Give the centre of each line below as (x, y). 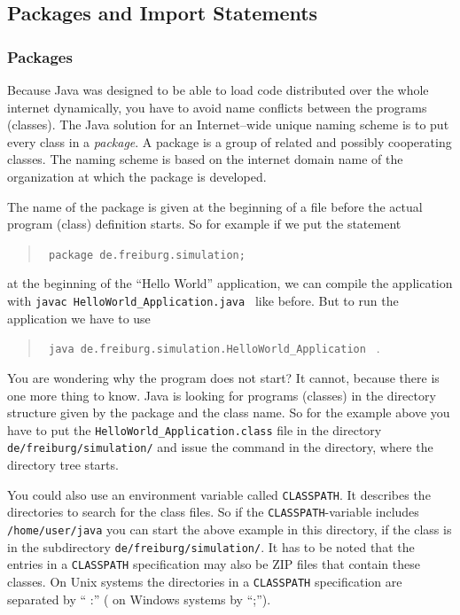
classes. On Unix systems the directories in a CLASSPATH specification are (205, 581)
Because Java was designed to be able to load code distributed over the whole (218, 90)
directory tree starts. (63, 464)
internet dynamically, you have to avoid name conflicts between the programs (217, 107)
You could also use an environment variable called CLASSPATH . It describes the (219, 494)
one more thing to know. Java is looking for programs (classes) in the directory (222, 395)
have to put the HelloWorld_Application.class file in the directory (195, 429)
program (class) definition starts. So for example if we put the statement (204, 224)
